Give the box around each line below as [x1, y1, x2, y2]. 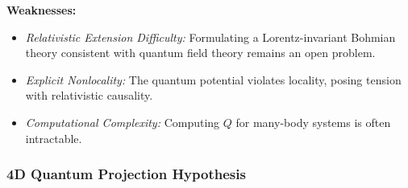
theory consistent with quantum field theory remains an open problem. [25, 44, 376, 61]
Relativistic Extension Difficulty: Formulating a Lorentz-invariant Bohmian [25, 28, 396, 45]
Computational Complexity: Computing [25, 113, 220, 130]
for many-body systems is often [235, 113, 391, 130]
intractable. [25, 129, 82, 146]
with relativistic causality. [25, 87, 153, 104]
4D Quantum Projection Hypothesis [6, 164, 246, 184]
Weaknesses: [6, 2, 77, 18]
